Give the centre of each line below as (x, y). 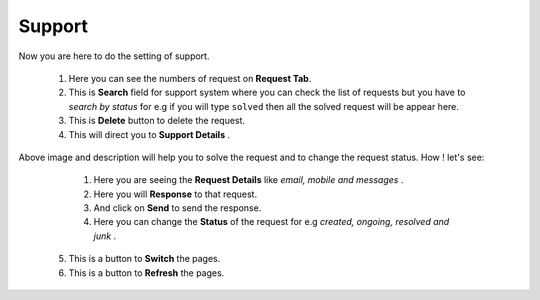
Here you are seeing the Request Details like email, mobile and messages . (248, 180)
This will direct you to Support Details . (149, 134)
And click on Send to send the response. (177, 208)
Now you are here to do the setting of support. (114, 56)
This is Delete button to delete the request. (156, 121)
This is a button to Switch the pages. (144, 259)
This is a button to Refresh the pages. (146, 272)
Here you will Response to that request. (175, 194)
